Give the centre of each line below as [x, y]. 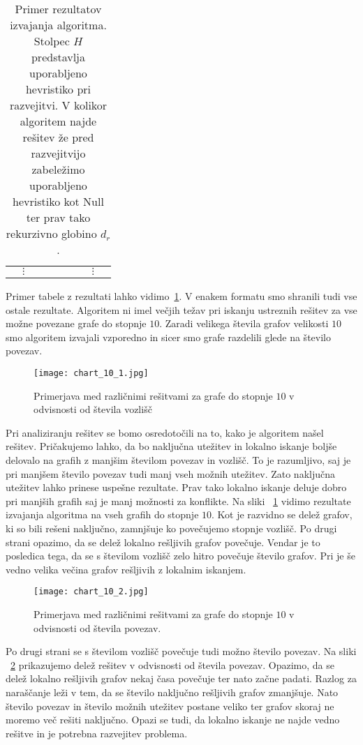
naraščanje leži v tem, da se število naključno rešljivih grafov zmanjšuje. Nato [172, 692]
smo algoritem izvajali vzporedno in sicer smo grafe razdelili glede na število [168, 337]
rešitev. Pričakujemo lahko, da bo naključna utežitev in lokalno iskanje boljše [171, 446]
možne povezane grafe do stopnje [76, 323]
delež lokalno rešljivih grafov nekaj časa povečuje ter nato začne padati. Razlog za [181, 678]
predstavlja [58, 57]
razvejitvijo [58, 153]
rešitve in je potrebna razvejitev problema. [97, 733]
